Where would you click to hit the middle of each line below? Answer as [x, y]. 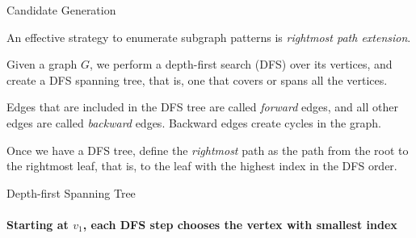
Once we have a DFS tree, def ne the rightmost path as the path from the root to [208, 150]
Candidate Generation [61, 10]
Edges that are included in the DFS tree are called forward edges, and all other [202, 107]
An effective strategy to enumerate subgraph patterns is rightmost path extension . [209, 37]
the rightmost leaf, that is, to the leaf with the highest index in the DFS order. [202, 166]
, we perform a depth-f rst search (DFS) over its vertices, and [241, 64]
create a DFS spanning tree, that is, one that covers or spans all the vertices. [197, 79]
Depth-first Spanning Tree [71, 192]
